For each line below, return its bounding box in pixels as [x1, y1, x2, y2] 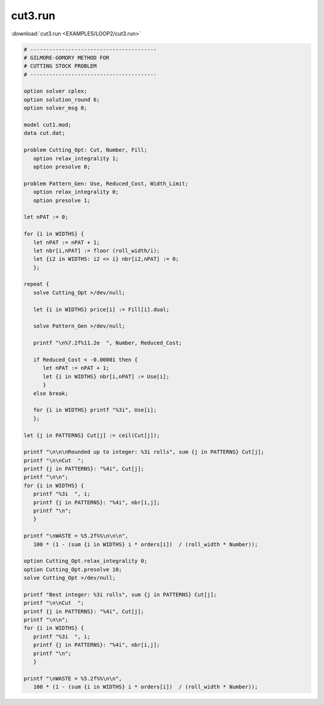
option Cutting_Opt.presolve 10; [23, 566, 122, 573]
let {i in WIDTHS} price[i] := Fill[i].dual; [33, 306, 170, 313]
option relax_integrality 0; [33, 189, 119, 195]
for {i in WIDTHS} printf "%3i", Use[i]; [33, 406, 157, 414]
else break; [33, 390, 68, 397]
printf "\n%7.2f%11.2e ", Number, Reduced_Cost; [33, 339, 182, 347]
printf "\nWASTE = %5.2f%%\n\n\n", [23, 532, 128, 540]
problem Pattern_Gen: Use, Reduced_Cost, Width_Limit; [23, 180, 188, 187]
